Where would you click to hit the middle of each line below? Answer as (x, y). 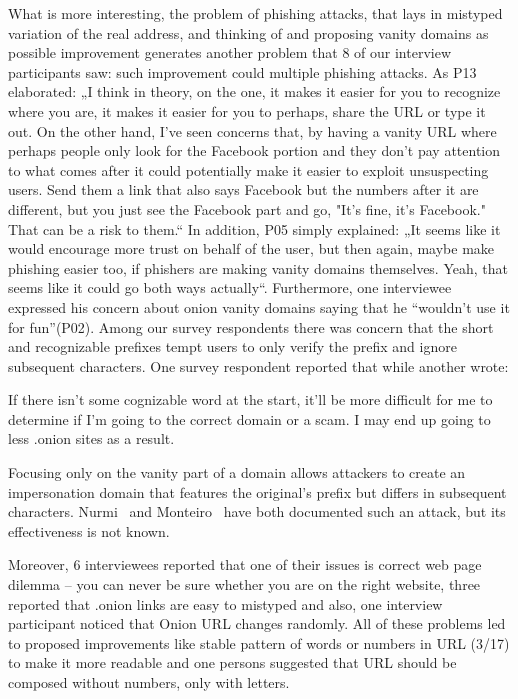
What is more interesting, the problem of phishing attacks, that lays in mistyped (255, 13)
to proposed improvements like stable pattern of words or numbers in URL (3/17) (259, 642)
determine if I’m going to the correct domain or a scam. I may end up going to (249, 418)
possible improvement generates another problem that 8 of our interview (230, 52)
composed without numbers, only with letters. (149, 682)
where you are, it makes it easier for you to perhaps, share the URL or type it (247, 110)
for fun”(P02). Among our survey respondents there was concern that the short (251, 326)
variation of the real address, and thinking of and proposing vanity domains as (248, 32)
